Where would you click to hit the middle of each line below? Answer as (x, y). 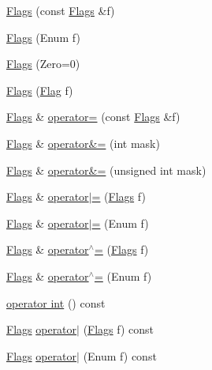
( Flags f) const (119, 329)
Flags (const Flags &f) (61, 10)
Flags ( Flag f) (40, 90)
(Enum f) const (120, 355)
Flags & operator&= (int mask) (83, 143)
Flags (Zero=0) (43, 64)
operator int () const (56, 302)
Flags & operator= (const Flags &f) (93, 117)
